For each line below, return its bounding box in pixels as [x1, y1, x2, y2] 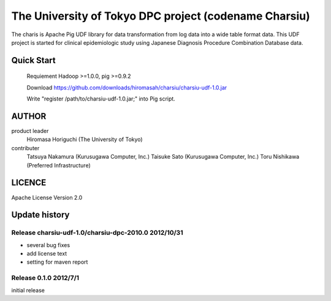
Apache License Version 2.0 [11, 194, 83, 201]
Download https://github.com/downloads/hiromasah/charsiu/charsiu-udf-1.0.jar [26, 83, 227, 91]
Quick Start [11, 55, 56, 66]
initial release [11, 286, 45, 294]
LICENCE [11, 178, 47, 188]
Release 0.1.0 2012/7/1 [11, 273, 80, 282]
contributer [11, 144, 40, 151]
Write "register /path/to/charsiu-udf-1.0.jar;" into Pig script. [26, 95, 176, 102]
